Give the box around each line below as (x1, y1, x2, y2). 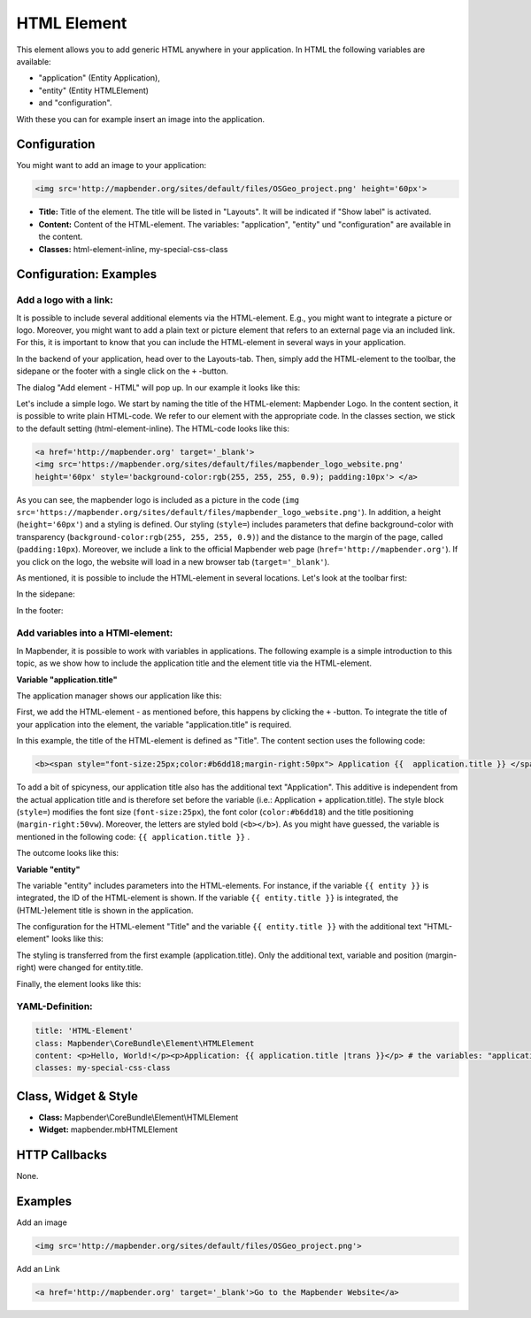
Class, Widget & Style (16, 1089, 139, 1104)
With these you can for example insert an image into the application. (16, 113, 265, 124)
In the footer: (16, 605, 64, 615)
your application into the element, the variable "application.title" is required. (16, 719, 292, 729)
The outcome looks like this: (16, 848, 119, 859)
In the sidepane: (16, 589, 75, 599)
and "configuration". (38, 97, 112, 108)
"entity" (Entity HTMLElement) (38, 85, 150, 96)
